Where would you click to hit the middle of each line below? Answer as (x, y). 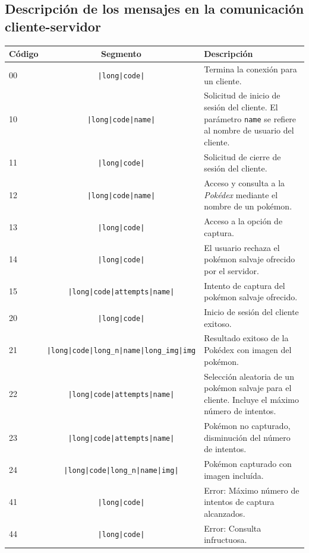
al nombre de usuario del (249, 130)
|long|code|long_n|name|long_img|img (121, 351)
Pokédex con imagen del (248, 350)
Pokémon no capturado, (247, 426)
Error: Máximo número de (252, 490)
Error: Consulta (233, 528)
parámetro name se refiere (250, 118)
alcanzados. (225, 513)
